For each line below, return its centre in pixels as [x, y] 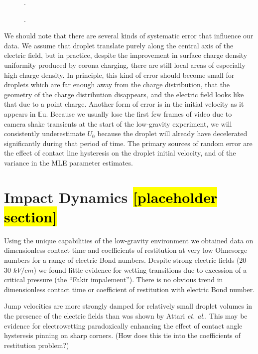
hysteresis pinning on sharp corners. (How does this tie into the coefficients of [122, 335]
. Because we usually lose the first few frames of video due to [139, 113]
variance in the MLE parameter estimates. [68, 162]
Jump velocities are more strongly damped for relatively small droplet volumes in [128, 306]
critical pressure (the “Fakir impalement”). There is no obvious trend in [114, 279]
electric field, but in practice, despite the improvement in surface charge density [126, 55]
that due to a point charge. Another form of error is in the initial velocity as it [124, 104]
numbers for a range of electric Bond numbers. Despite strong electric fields [119, 260]
